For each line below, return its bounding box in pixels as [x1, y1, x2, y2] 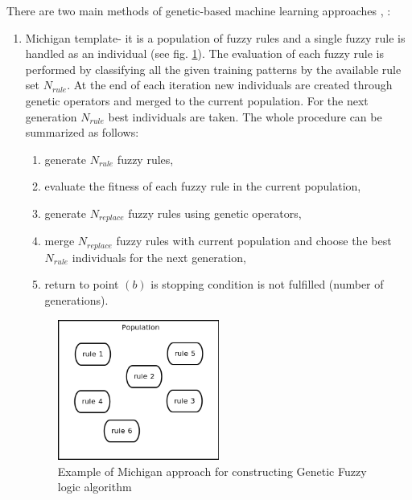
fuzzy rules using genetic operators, [128, 204, 302, 221]
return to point [44, 276, 119, 293]
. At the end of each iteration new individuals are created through [67, 76, 393, 93]
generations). [44, 292, 109, 309]
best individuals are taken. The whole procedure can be [108, 108, 382, 125]
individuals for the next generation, [72, 248, 246, 265]
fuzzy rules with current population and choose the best [116, 232, 392, 249]
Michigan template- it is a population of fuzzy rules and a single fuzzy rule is [25, 29, 406, 46]
